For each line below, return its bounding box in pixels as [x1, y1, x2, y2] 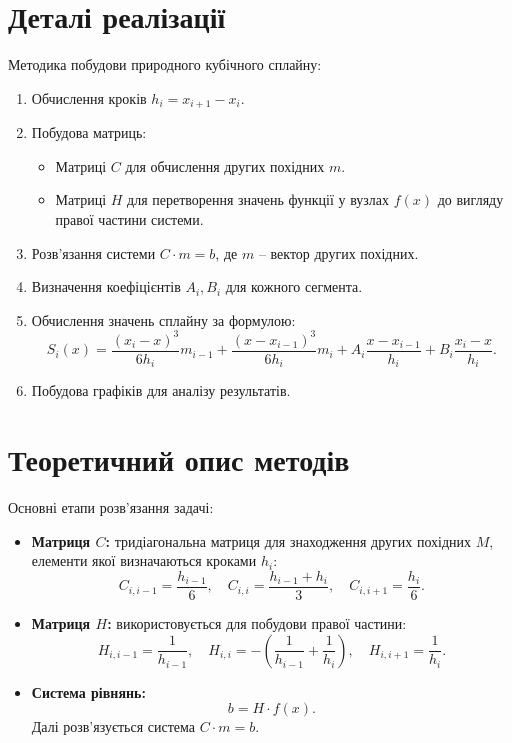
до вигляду [437, 189, 504, 210]
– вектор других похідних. [258, 242, 419, 263]
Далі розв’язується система [31, 716, 195, 737]
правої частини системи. [55, 208, 204, 229]
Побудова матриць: [31, 122, 147, 143]
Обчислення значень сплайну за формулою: [31, 309, 296, 330]
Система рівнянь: [31, 681, 146, 702]
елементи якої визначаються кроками [31, 550, 257, 571]
